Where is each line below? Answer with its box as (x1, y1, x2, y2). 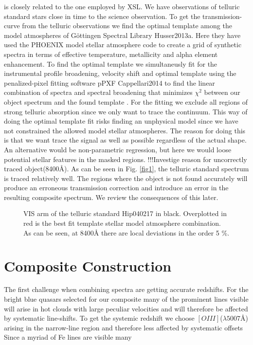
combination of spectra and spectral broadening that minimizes (4, 87, 193, 97)
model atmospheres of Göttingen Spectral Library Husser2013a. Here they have (4, 30, 241, 40)
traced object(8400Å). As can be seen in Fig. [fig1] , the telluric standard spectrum (4, 163, 249, 174)
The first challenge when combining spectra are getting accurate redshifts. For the (4, 284, 249, 294)
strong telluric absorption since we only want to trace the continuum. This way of (4, 106, 248, 116)
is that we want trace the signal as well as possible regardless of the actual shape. (4, 135, 247, 145)
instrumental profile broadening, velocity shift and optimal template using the (4, 68, 236, 78)
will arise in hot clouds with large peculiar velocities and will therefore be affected (4, 303, 248, 313)
